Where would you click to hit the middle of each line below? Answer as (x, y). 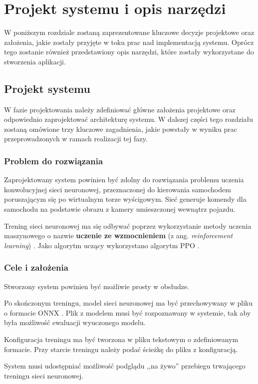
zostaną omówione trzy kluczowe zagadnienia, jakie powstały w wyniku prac (121, 129)
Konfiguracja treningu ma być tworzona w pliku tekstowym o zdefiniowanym (121, 339)
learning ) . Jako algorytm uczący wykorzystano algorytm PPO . (102, 245)
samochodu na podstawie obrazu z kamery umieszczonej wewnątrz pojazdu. (120, 209)
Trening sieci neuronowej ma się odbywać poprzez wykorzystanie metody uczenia (128, 225)
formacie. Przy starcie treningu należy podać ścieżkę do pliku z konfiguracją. (121, 349)
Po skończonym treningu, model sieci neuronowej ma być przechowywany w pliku (129, 303)
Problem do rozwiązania (54, 161)
